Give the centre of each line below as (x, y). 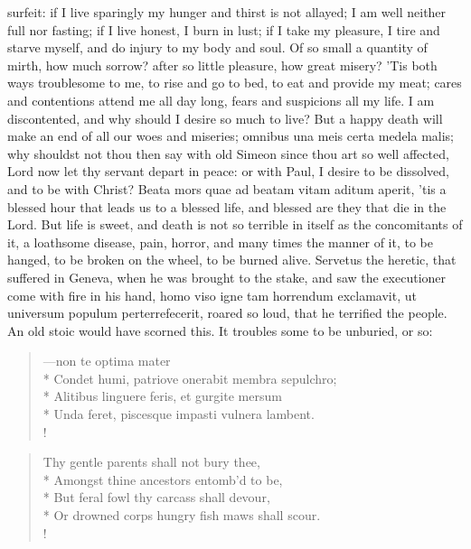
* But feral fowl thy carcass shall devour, (156, 497)
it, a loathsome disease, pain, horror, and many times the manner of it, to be (221, 242)
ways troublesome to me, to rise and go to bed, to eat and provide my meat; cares (235, 83)
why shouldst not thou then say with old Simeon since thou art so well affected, (228, 153)
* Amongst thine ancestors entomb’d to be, (163, 479)
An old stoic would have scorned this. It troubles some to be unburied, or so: (220, 330)
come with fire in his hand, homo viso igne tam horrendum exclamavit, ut (212, 295)
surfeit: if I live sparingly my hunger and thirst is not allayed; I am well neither (227, 12)
